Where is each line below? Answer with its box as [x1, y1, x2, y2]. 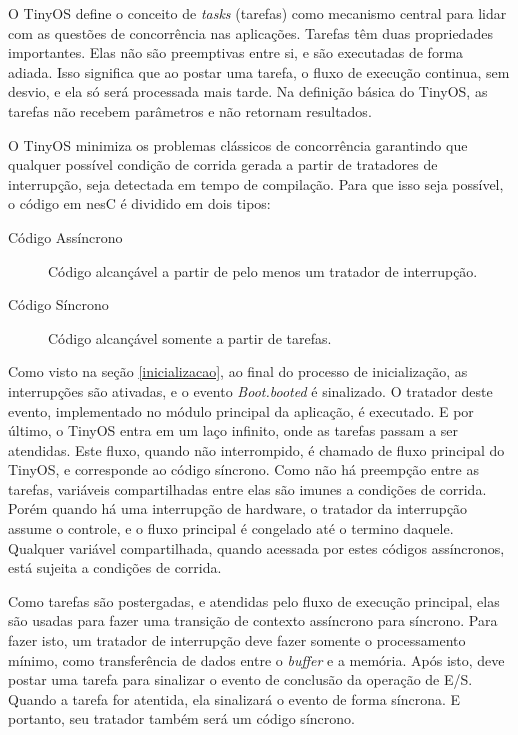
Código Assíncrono [8, 226, 123, 247]
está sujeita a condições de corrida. [8, 557, 222, 578]
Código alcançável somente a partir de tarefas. [48, 327, 332, 348]
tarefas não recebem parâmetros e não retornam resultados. [8, 100, 372, 121]
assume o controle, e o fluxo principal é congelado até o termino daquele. [8, 518, 454, 539]
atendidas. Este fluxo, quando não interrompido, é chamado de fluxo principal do [8, 439, 505, 460]
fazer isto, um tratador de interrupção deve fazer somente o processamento [8, 630, 466, 651]
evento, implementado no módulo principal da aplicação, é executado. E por [8, 400, 474, 421]
